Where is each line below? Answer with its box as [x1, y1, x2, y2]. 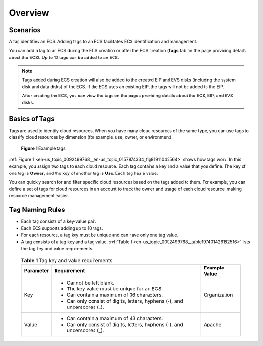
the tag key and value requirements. [21, 246, 94, 251]
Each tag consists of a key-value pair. [21, 218, 97, 224]
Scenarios [9, 26, 41, 34]
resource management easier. [9, 192, 69, 198]
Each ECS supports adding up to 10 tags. [21, 225, 103, 231]
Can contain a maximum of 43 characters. [66, 315, 163, 322]
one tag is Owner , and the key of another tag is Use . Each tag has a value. [9, 170, 158, 176]
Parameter [24, 268, 49, 274]
